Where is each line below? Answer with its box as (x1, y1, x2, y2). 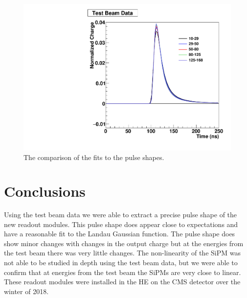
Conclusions (4, 181, 86, 201)
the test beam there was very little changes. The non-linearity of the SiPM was (4, 248, 241, 258)
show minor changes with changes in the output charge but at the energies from (4, 238, 244, 248)
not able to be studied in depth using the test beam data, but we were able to (4, 257, 238, 267)
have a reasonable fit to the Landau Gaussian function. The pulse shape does (4, 229, 235, 239)
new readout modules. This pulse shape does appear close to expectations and (4, 219, 238, 229)
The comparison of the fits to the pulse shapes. (23, 152, 164, 162)
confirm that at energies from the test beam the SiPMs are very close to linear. (4, 267, 241, 277)
